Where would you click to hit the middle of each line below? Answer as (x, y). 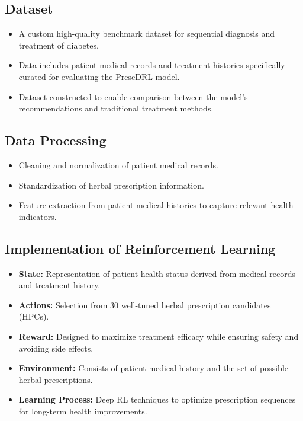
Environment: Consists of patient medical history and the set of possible (154, 368)
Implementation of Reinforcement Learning (140, 248)
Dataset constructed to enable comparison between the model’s (133, 96)
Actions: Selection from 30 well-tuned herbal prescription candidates (145, 304)
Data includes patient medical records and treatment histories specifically (152, 65)
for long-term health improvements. (83, 411)
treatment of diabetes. (59, 45)
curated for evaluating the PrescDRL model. (99, 76)
